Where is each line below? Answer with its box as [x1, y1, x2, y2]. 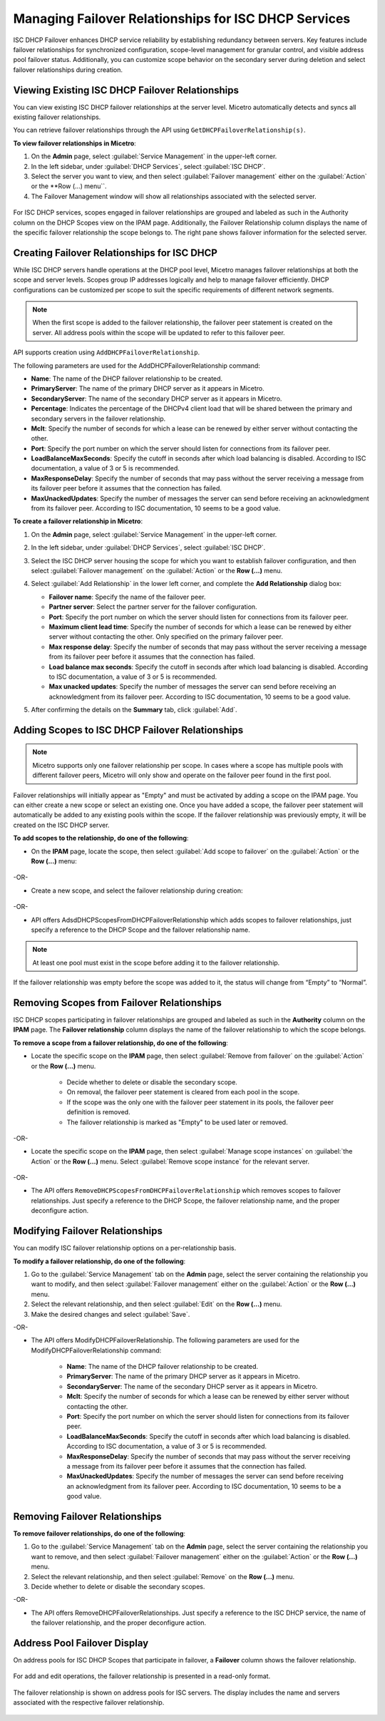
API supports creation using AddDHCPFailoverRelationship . [13, 348, 200, 356]
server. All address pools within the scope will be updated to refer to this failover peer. [32, 328, 285, 337]
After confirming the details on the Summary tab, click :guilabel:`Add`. [31, 706, 238, 714]
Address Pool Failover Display [13, 1637, 149, 1649]
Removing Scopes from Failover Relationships [13, 997, 222, 1009]
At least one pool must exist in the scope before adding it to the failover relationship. [32, 958, 280, 967]
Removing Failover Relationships [13, 1510, 162, 1522]
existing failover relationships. [13, 113, 101, 121]
